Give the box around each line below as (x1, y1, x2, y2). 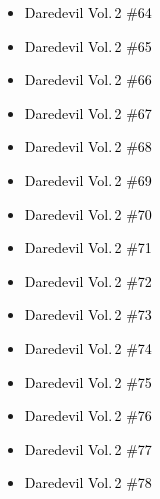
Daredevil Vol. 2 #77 (24, 438, 152, 459)
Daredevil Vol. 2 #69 (24, 169, 152, 190)
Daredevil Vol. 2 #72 (24, 270, 152, 291)
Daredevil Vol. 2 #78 (24, 472, 152, 493)
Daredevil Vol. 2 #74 (24, 337, 152, 358)
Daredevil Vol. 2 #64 (24, 2, 152, 22)
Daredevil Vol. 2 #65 (24, 35, 152, 56)
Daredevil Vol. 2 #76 (24, 405, 152, 426)
